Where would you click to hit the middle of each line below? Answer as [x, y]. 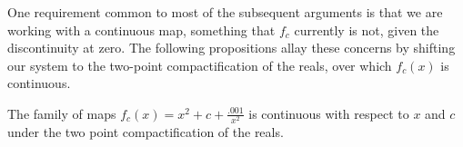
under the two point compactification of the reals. [146, 132]
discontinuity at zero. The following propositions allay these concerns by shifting [231, 48]
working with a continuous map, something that [141, 29]
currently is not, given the [367, 29]
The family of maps [62, 113]
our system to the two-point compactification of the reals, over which [200, 65]
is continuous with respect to [329, 113]
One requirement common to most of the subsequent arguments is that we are [225, 12]
